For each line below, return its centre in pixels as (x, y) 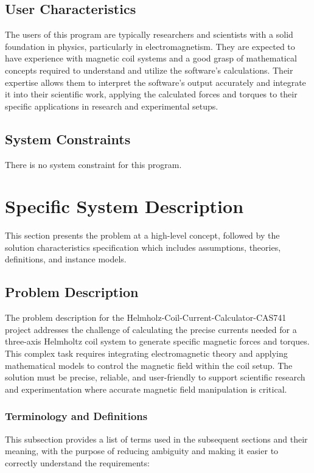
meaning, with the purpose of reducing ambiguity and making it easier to (142, 451)
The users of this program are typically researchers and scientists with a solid (149, 34)
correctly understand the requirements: (77, 462)
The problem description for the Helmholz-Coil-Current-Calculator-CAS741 (146, 317)
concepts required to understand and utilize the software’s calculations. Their (149, 70)
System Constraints (68, 138)
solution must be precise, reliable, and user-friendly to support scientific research (155, 377)
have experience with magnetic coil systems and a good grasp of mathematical (151, 58)
